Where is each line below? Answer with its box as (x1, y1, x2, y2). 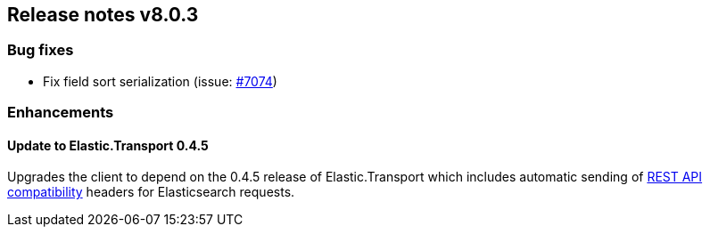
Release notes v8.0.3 (7, 4, 199, 26)
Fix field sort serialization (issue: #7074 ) (43, 73, 277, 89)
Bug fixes (7, 41, 74, 60)
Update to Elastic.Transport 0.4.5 (7, 137, 209, 153)
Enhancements (7, 103, 114, 122)
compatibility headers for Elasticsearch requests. (7, 184, 295, 200)
